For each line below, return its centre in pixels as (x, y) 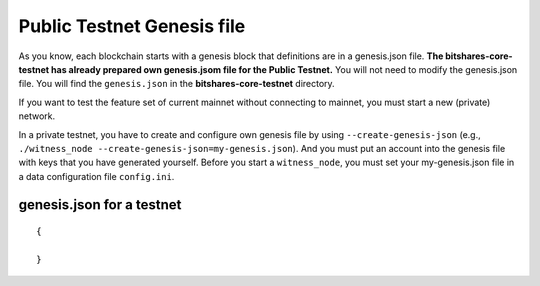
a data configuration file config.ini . (96, 176)
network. (37, 116)
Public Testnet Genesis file (132, 26)
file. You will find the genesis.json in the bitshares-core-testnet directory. (176, 84)
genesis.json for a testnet (100, 205)
